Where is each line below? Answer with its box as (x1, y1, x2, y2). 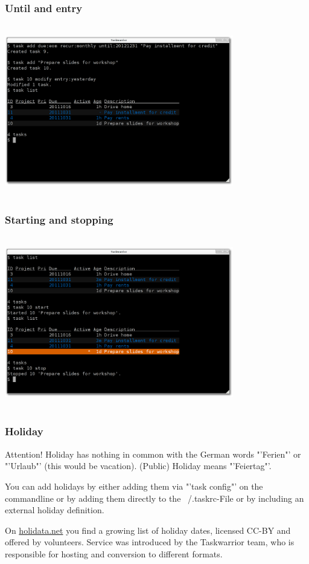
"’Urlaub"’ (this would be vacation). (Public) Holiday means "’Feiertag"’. (5, 459, 272, 472)
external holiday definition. (5, 504, 104, 516)
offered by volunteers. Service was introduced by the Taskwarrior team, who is (5, 536, 295, 548)
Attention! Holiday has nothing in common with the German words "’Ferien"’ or (5, 447, 301, 460)
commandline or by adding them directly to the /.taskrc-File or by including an (5, 491, 304, 504)
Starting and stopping (5, 212, 113, 227)
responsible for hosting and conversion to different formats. (5, 547, 223, 560)
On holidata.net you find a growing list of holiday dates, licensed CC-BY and (5, 523, 291, 536)
